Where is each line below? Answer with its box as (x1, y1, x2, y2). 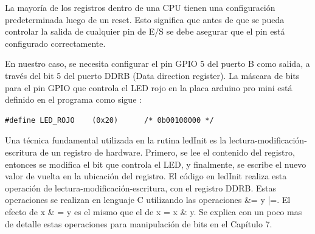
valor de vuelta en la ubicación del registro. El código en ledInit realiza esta (5, 170, 287, 182)
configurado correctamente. (5, 36, 106, 49)
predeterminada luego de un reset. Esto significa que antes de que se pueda (5, 13, 285, 26)
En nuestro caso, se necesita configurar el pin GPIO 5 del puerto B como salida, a (5, 57, 310, 70)
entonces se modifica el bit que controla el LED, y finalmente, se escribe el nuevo (5, 157, 306, 170)
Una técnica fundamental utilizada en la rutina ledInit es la (5, 134, 227, 146)
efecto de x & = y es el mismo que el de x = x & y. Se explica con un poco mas (5, 205, 302, 218)
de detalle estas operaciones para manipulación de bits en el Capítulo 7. (5, 217, 272, 230)
